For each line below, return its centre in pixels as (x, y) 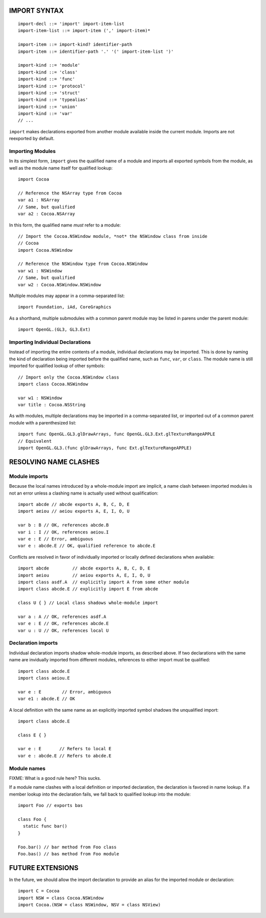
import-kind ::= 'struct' (49, 93)
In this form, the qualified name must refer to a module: (65, 225)
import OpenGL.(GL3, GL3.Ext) (54, 330)
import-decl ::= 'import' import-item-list (71, 24)
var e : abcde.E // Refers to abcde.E (65, 756)
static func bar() (45, 826)
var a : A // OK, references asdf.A (62, 616)
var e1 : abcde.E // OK (47, 699)
